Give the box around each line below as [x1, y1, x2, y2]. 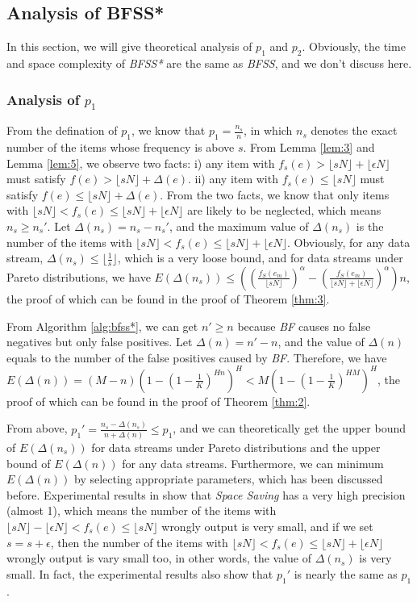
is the [356, 217, 384, 234]
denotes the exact [311, 122, 398, 139]
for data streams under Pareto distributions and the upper [91, 439, 381, 456]
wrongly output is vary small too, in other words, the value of [6, 550, 312, 566]
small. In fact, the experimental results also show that [6, 565, 273, 582]
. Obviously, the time [302, 38, 406, 55]
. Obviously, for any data [286, 233, 411, 250]
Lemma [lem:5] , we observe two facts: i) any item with [6, 154, 275, 171]
